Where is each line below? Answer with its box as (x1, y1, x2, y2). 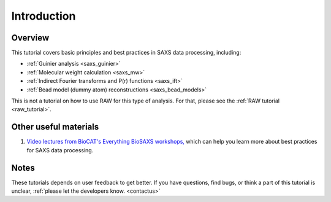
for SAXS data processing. (26, 146, 94, 153)
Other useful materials (11, 122, 99, 132)
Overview (11, 33, 50, 43)
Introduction (11, 9, 76, 23)
